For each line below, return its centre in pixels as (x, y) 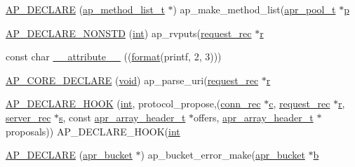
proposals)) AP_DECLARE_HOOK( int (93, 131)
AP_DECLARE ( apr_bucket (69, 155)
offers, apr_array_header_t (254, 117)
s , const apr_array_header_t (122, 117)
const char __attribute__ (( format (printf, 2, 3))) (114, 56)
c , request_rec (300, 103)
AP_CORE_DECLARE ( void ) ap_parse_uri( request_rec (132, 80)
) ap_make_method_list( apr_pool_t (254, 9)
